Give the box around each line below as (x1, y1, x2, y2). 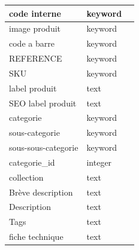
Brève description (9, 185, 73, 198)
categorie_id (9, 156, 55, 168)
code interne (9, 7, 61, 19)
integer (86, 156, 112, 168)
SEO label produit (9, 96, 77, 109)
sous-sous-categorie (9, 141, 78, 154)
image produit (9, 22, 61, 35)
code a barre (9, 37, 55, 50)
